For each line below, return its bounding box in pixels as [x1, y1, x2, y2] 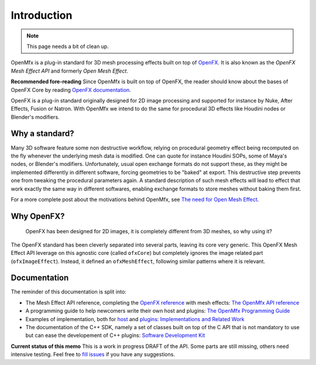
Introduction [11, 9, 73, 22]
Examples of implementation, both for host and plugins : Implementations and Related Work [25, 315, 245, 322]
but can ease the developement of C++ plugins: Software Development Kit [25, 332, 205, 339]
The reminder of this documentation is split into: [11, 288, 127, 295]
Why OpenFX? [11, 211, 65, 221]
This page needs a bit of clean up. [26, 43, 109, 50]
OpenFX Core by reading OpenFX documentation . [11, 86, 131, 93]
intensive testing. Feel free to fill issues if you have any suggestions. [11, 351, 176, 358]
